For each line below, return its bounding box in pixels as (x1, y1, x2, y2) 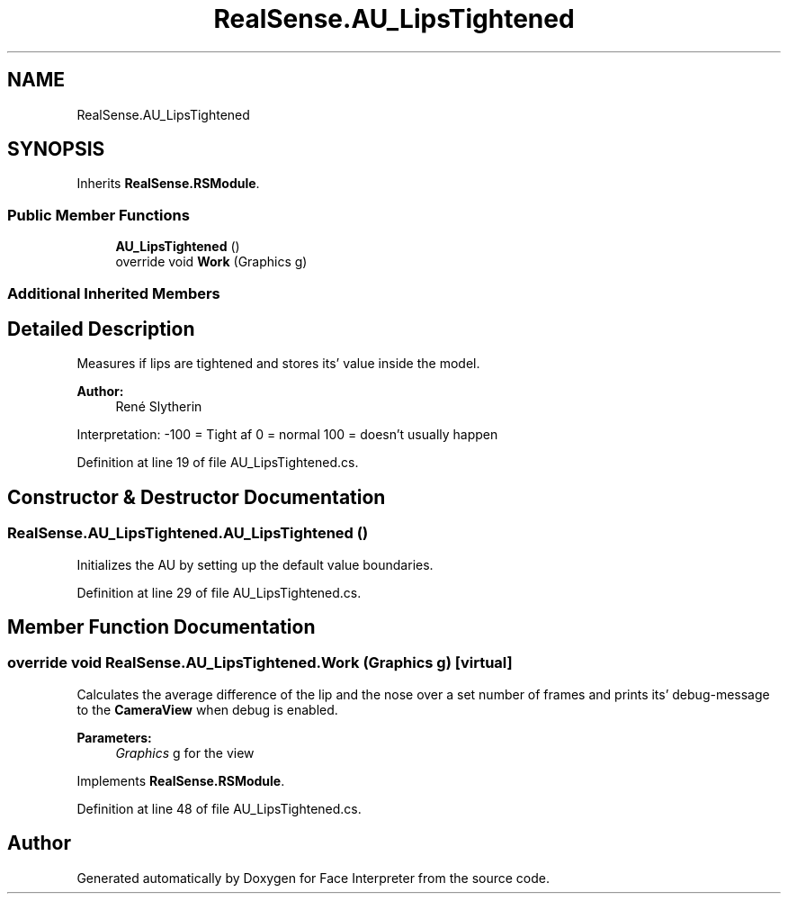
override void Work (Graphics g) (115, 254, 308, 270)
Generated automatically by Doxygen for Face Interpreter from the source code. (76, 869, 550, 886)
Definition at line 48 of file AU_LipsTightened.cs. (76, 800, 362, 816)
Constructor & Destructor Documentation (7, 485, 386, 509)
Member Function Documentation (7, 616, 316, 639)
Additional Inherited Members (7, 284, 220, 302)
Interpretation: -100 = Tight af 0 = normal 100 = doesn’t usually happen (76, 427, 498, 443)
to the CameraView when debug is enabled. (76, 701, 338, 717)
